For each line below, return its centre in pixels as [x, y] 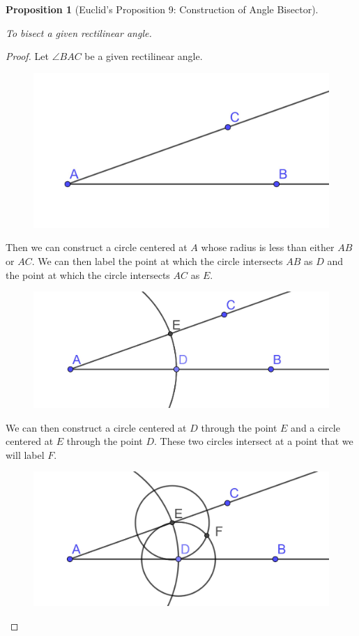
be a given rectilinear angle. [144, 56]
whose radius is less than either [268, 247]
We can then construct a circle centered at [96, 427]
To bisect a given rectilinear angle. [79, 32]
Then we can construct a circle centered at [97, 247]
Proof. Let [27, 56]
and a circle [315, 427]
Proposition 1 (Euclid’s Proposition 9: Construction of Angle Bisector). [162, 9]
